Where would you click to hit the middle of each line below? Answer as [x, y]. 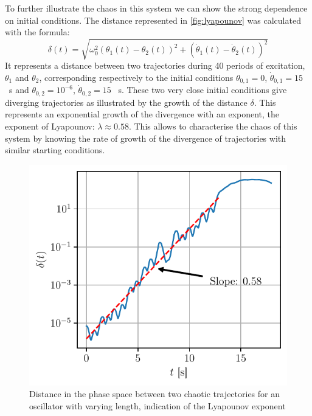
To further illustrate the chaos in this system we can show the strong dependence [156, 8]
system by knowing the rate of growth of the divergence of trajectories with [146, 138]
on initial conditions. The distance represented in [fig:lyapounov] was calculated [153, 20]
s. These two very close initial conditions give [203, 90]
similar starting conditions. [55, 150]
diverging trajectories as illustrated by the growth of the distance [126, 102]
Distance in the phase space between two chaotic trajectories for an [155, 394]
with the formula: [37, 32]
